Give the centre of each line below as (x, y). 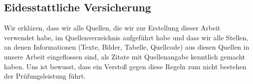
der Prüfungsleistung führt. (45, 76)
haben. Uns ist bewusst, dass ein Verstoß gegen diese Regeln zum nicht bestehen (125, 66)
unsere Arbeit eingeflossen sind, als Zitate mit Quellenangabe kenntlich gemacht (125, 56)
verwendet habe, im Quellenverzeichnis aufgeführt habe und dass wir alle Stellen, (126, 37)
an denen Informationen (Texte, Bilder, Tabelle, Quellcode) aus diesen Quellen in (127, 47)
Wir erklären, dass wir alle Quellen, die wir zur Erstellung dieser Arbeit (112, 28)
